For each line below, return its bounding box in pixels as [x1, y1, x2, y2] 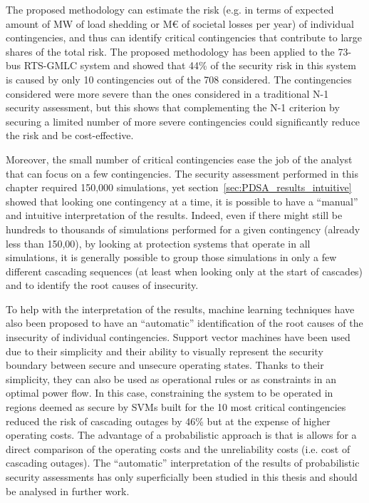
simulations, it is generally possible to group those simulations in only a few [6, 250, 337, 265]
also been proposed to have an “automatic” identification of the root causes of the [6, 315, 363, 330]
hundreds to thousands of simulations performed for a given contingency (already [6, 221, 360, 236]
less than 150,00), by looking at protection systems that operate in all [6, 235, 311, 250]
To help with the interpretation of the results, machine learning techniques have [6, 301, 355, 316]
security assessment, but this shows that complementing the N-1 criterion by [6, 100, 340, 115]
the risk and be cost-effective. [6, 128, 134, 143]
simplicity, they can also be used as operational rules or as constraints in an [6, 371, 336, 386]
